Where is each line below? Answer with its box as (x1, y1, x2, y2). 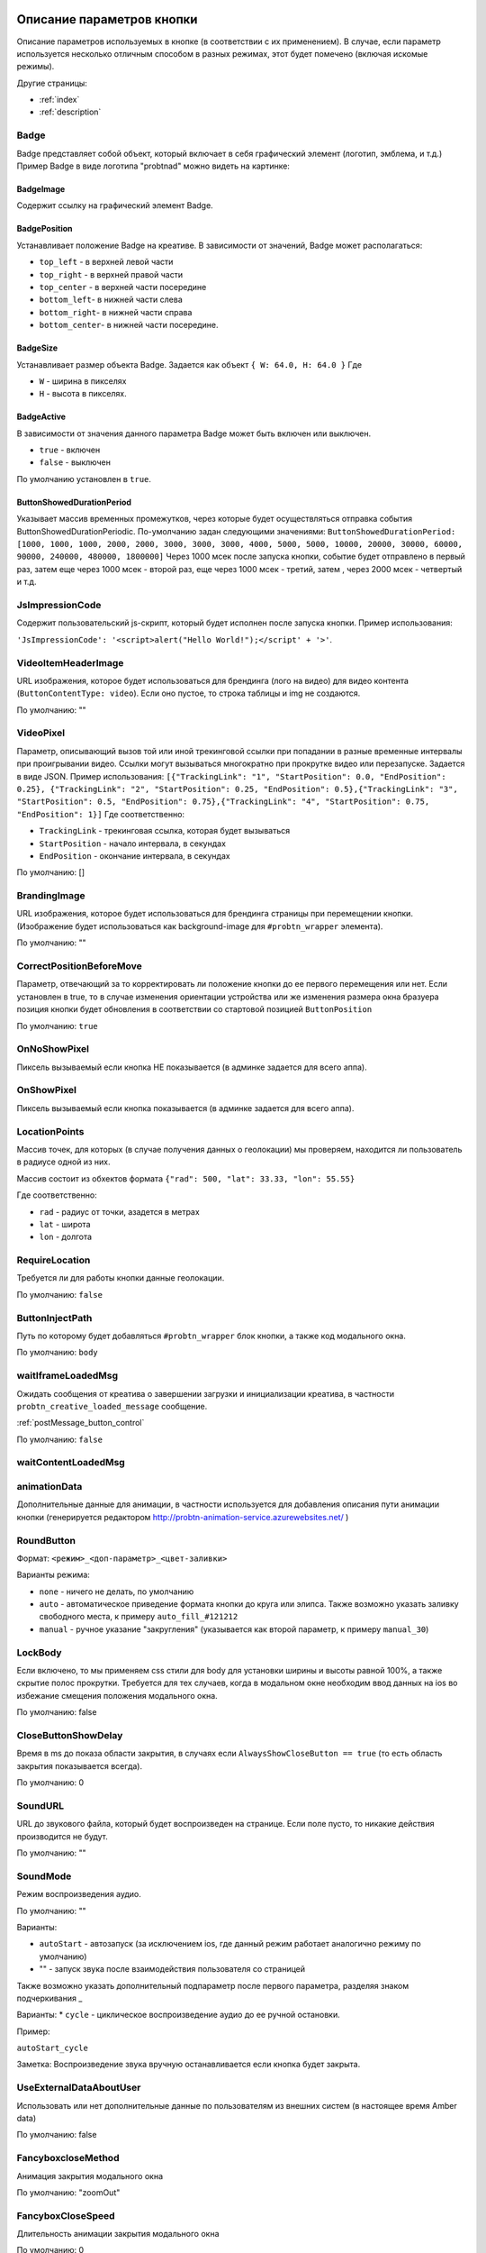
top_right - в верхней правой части (39, 269, 184, 279)
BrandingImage (16, 889, 85, 902)
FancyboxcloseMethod (16, 2152, 120, 2165)
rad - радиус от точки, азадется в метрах (39, 1206, 200, 1217)
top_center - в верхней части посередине (39, 281, 207, 292)
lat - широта (39, 1218, 91, 1229)
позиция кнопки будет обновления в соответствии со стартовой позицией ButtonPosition (16, 1004, 373, 1015)
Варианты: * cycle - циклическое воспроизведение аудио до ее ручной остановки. (16, 2010, 341, 2020)
